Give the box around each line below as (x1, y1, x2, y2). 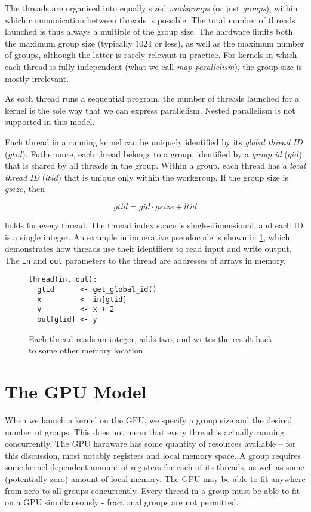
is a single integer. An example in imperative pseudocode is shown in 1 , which (5, 230, 290, 243)
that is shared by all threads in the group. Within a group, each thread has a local (5, 159, 306, 172)
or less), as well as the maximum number (154, 36, 304, 49)
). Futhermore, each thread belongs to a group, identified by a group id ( (22, 147, 288, 160)
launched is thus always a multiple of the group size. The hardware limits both (5, 25, 293, 38)
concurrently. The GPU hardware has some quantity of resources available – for (5, 437, 296, 450)
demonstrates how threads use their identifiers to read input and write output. (5, 242, 292, 255)
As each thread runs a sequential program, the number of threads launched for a (5, 92, 299, 105)
